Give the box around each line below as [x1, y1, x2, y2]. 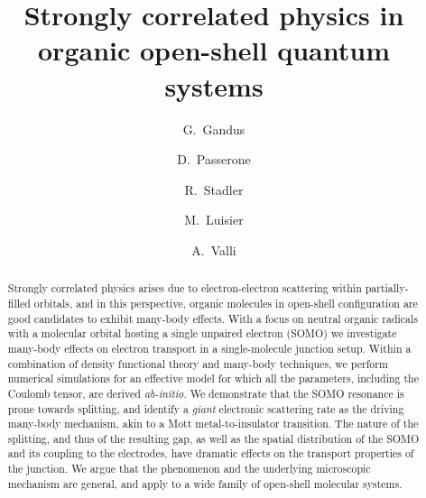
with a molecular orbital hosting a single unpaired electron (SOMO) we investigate [7, 326, 397, 341]
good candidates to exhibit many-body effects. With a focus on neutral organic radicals [7, 310, 419, 326]
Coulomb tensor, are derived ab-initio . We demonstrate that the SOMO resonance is [7, 385, 404, 401]
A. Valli [191, 240, 236, 259]
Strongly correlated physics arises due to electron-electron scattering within [7, 281, 362, 296]
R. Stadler [184, 180, 244, 198]
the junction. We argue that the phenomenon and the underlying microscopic [7, 461, 371, 476]
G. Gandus [182, 119, 245, 138]
